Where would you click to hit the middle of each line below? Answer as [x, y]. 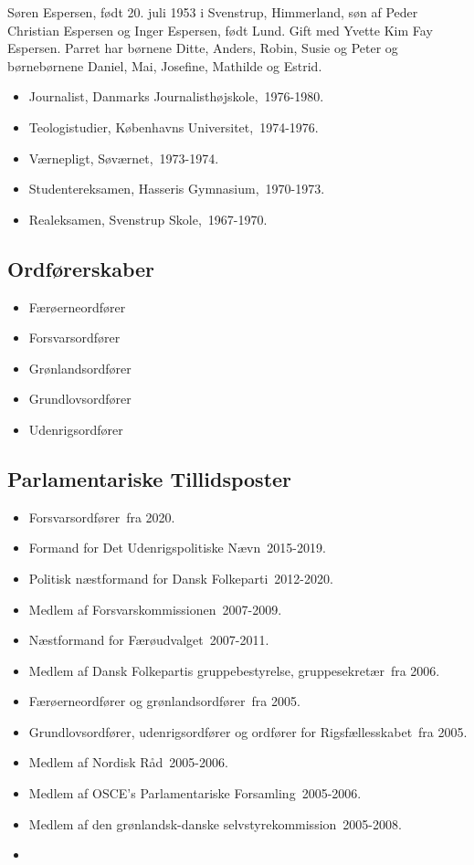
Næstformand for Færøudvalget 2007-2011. [149, 640]
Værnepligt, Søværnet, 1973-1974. [124, 158]
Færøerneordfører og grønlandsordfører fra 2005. [164, 701]
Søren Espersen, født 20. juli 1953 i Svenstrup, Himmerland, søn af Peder [213, 12]
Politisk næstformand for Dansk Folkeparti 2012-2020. [181, 578]
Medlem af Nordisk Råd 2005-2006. [128, 762]
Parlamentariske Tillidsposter [150, 478]
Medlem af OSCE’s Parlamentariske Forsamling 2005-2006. [195, 793]
